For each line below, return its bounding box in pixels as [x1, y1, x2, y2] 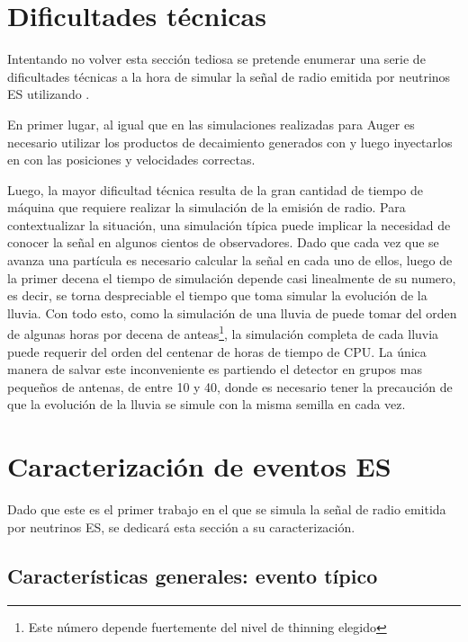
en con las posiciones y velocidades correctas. [7, 150, 256, 169]
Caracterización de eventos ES [7, 448, 391, 485]
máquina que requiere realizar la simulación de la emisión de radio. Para [7, 198, 406, 217]
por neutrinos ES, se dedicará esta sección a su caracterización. [7, 517, 355, 536]
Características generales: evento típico [7, 561, 378, 589]
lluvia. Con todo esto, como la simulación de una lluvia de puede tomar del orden [7, 303, 457, 322]
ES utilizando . [7, 85, 90, 103]
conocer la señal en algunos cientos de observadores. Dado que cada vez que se [7, 233, 439, 252]
